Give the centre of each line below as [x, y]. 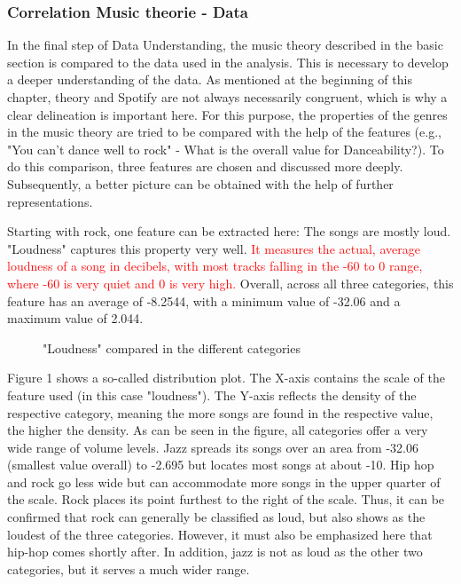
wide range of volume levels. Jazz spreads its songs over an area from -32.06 [213, 447]
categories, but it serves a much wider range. [129, 568]
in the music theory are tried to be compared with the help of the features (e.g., [224, 132]
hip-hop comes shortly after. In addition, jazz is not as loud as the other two [215, 552]
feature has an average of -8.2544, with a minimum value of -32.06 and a [204, 300]
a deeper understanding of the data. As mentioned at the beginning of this [210, 79]
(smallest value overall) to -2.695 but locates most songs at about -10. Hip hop [221, 465]
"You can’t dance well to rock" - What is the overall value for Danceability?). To [226, 149]
